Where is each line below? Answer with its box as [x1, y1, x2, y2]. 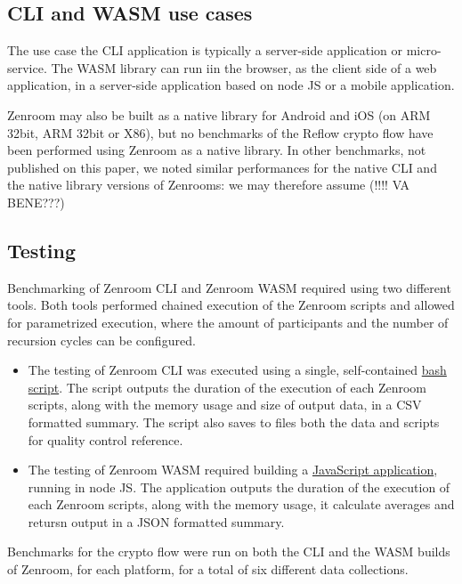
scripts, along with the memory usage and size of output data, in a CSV [28, 395, 422, 414]
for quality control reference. [28, 430, 183, 449]
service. [7, 58, 47, 77]
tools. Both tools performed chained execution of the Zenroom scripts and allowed [7, 296, 455, 314]
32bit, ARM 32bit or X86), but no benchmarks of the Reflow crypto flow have [7, 123, 434, 142]
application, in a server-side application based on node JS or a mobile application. [7, 76, 455, 94]
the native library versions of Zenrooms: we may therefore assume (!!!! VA [7, 175, 410, 194]
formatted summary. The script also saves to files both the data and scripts [28, 412, 440, 431]
